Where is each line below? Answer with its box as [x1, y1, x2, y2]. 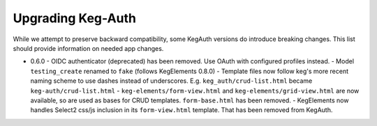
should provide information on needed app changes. [13, 44, 164, 52]
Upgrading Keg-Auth [13, 10, 136, 26]
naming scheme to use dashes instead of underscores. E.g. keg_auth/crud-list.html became [30, 77, 313, 85]
